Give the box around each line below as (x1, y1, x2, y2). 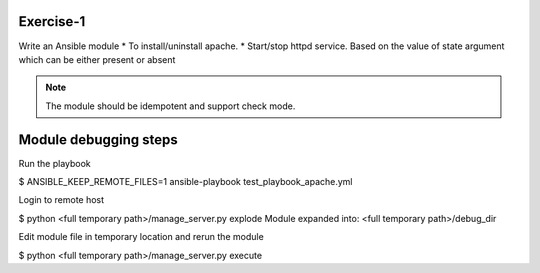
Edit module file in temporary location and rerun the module (18, 231, 264, 243)
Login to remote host (18, 194, 105, 206)
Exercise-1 (18, 13, 86, 30)
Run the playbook (18, 157, 92, 169)
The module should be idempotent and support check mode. (45, 100, 296, 112)
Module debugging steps (18, 131, 179, 148)
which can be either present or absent (18, 53, 176, 65)
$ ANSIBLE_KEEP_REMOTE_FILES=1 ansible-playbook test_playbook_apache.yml (18, 175, 354, 187)
